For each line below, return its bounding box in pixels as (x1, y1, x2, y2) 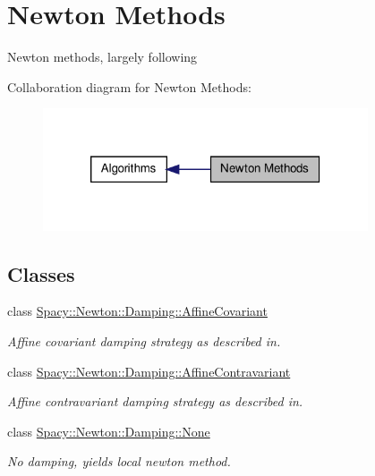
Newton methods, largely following (7, 47, 198, 66)
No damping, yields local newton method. (7, 452, 231, 471)
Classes (7, 259, 75, 287)
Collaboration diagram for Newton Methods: (7, 77, 251, 96)
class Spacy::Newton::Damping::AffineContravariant (7, 361, 291, 380)
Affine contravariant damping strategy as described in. (7, 392, 303, 411)
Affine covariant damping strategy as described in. (7, 331, 281, 350)
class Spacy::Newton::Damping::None (7, 421, 210, 440)
